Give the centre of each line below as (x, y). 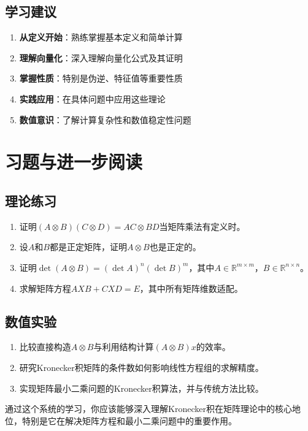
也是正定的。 (175, 247)
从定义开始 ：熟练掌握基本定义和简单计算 (101, 37)
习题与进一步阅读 (74, 162)
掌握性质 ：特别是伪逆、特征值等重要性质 (101, 78)
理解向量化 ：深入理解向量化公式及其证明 (101, 57)
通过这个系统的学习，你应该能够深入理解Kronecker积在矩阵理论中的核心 (148, 409)
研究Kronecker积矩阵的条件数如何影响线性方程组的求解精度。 (141, 367)
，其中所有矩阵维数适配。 (191, 288)
